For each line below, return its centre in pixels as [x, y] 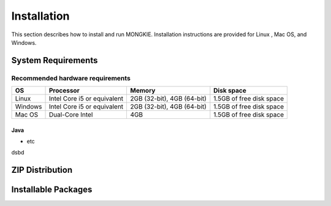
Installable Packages [52, 190]
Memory [143, 91]
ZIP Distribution [42, 170]
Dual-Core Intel [71, 115]
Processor [64, 91]
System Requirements [55, 60]
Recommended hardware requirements [71, 78]
